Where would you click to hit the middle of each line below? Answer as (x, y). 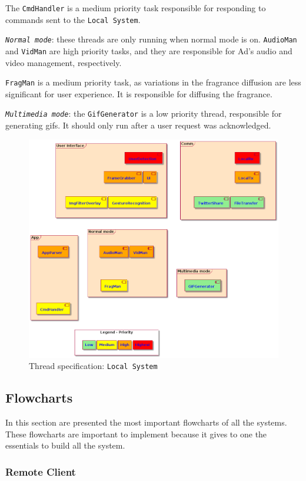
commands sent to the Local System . (73, 19)
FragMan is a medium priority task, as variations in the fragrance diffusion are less (153, 82)
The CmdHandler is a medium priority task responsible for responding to (136, 8)
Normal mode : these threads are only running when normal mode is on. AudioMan (151, 39)
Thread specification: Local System (93, 366)
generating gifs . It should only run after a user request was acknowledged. (138, 125)
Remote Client (41, 471)
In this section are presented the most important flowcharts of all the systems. (146, 422)
